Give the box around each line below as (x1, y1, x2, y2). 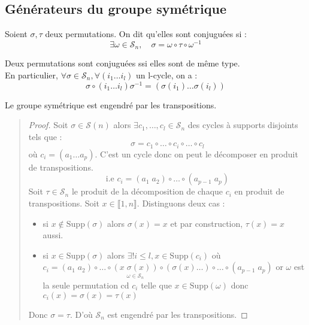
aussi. (43, 229, 63, 241)
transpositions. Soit (28, 197, 99, 209)
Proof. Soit (28, 119, 68, 131)
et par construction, (170, 217, 243, 229)
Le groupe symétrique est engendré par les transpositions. (5, 98, 217, 111)
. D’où (69, 308, 93, 320)
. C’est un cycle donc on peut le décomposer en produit (95, 147, 298, 160)
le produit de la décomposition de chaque (71, 185, 223, 198)
